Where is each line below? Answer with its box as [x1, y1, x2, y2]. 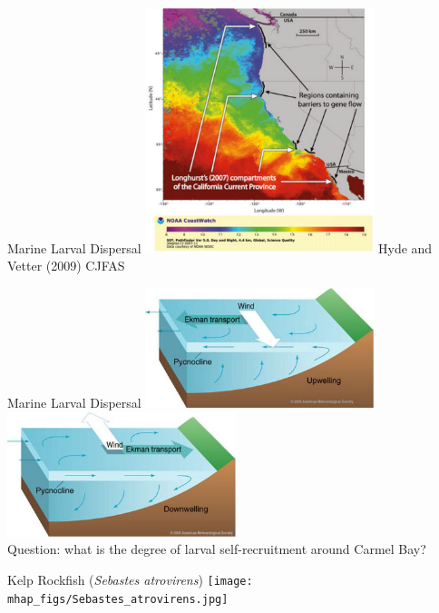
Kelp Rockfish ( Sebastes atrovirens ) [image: [7, 570, 253, 589]
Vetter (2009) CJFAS [7, 256, 125, 275]
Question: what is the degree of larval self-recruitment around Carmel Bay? [7, 539, 426, 559]
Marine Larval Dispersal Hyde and [7, 238, 433, 257]
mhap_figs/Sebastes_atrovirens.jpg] [7, 592, 229, 606]
